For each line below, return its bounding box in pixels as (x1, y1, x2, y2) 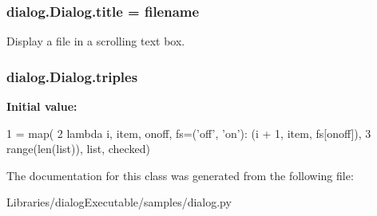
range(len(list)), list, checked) (6, 140, 150, 157)
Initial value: (6, 98, 77, 115)
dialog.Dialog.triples (6, 66, 138, 86)
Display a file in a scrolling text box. (6, 33, 185, 49)
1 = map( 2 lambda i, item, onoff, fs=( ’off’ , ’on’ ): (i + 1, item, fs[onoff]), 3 (6, 124, 371, 141)
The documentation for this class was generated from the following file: (6, 167, 354, 183)
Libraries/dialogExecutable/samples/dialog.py (6, 194, 232, 210)
